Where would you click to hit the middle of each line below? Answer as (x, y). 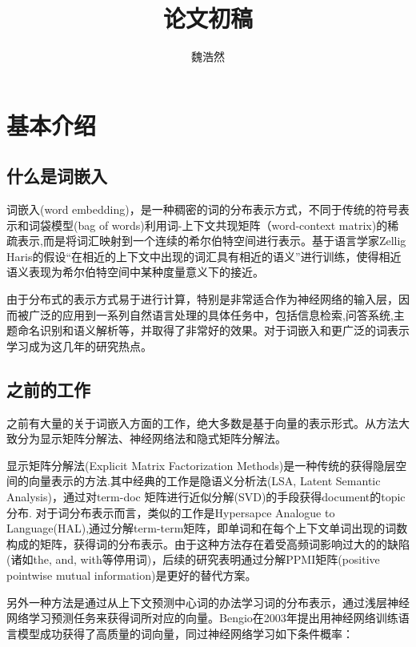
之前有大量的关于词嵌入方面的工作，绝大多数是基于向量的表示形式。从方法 (202, 422)
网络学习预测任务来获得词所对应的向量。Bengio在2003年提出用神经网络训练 (202, 618)
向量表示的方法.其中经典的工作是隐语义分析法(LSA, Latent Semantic (204, 481)
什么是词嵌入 (57, 176)
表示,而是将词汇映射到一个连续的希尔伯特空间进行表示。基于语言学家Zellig (212, 241)
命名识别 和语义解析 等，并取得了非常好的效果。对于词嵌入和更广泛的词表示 (213, 330)
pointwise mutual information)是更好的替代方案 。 (132, 575)
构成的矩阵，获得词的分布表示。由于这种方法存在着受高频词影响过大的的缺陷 (208, 543)
